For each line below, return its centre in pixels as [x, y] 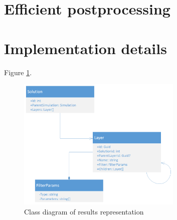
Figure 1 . [18, 72]
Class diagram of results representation [84, 211]
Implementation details [85, 48]
